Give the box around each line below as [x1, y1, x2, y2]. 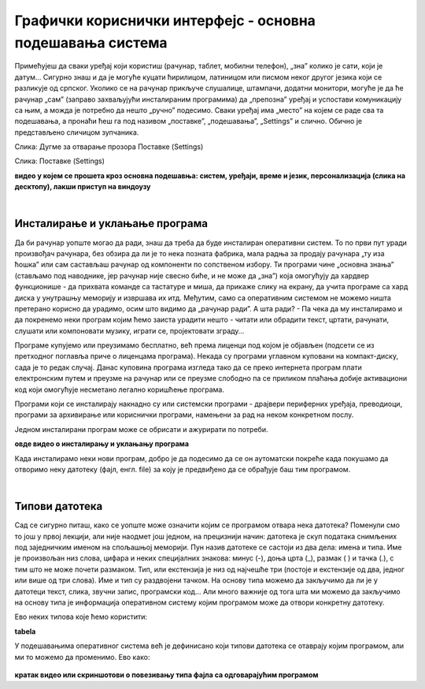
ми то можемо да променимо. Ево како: [14, 652, 150, 661]
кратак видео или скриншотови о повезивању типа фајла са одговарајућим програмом [14, 670, 319, 680]
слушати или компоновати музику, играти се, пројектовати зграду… [14, 326, 245, 335]
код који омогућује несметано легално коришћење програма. [14, 385, 224, 394]
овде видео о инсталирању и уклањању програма [14, 439, 189, 449]
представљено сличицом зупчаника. [14, 127, 139, 137]
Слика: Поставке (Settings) [14, 156, 105, 166]
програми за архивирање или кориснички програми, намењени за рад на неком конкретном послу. [14, 410, 354, 419]
